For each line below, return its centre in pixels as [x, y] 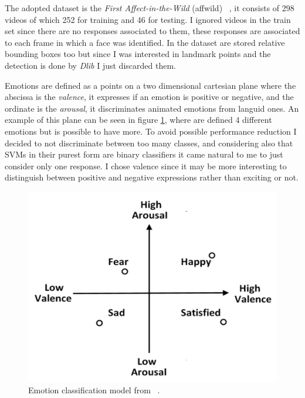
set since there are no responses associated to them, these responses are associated [152, 31]
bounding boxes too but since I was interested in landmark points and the [138, 54]
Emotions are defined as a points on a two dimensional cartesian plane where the [150, 85]
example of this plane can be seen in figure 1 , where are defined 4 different [138, 120]
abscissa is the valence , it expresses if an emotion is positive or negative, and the [149, 97]
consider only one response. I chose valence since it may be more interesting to [146, 165]
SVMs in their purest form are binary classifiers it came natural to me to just [144, 154]
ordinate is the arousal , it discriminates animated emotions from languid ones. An [152, 108]
